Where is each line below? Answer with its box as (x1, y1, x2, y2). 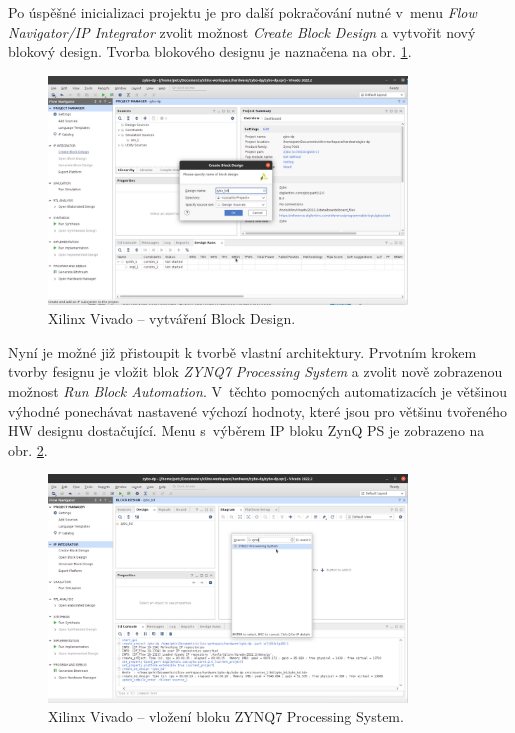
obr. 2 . (8, 439, 48, 460)
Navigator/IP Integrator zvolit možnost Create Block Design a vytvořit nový (8, 21, 476, 42)
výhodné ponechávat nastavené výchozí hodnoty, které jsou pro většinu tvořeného (8, 400, 507, 421)
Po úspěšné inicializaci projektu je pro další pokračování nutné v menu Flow (8, 2, 477, 22)
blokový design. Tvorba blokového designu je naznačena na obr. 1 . (8, 41, 412, 62)
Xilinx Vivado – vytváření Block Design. (48, 308, 296, 329)
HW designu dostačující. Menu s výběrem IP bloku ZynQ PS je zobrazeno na (8, 420, 485, 441)
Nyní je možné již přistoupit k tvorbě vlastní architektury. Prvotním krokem (8, 341, 477, 362)
